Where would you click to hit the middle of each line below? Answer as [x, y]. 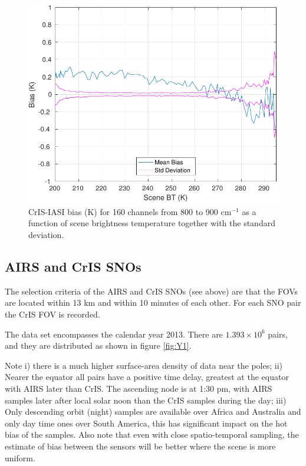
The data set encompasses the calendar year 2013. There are [114, 334]
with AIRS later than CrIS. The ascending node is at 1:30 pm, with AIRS [139, 388]
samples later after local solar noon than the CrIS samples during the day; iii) [146, 400]
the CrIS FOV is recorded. [52, 314]
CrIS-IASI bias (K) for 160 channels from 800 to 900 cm [130, 211]
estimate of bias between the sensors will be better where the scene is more [140, 446]
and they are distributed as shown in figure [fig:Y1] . [98, 346]
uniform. [20, 457]
